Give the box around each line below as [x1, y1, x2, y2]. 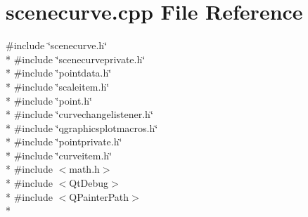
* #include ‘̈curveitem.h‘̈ [6, 147, 112, 162]
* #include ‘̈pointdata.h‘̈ [6, 65, 112, 80]
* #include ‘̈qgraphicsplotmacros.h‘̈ [6, 120, 158, 135]
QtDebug [69, 176, 109, 190]
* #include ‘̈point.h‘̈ [6, 93, 92, 107]
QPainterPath [69, 189, 129, 204]
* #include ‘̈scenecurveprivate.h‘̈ [6, 51, 146, 66]
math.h [69, 162, 100, 176]
